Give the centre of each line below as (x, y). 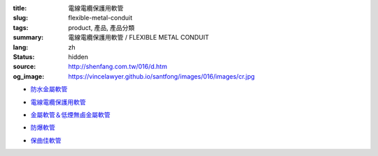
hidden (78, 56)
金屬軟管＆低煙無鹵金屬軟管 (70, 114)
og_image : (29, 76)
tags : (21, 27)
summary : (28, 38)
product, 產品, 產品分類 (101, 27)
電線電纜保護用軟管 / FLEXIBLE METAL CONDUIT (139, 38)
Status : (24, 56)
